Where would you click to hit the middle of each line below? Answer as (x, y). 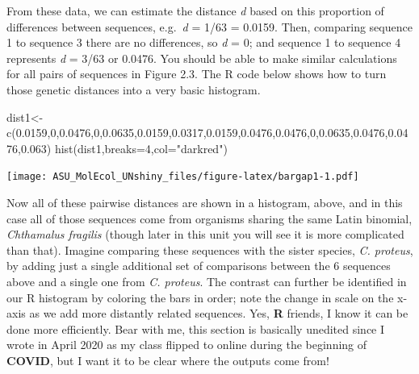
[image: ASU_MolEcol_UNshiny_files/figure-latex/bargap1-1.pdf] (183, 177)
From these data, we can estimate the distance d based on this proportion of (195, 10)
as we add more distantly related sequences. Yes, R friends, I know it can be (219, 313)
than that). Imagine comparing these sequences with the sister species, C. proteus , (210, 249)
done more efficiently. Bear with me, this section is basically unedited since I (196, 328)
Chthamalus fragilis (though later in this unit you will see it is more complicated (205, 234)
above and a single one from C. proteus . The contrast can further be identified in (207, 281)
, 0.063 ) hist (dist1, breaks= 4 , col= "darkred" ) (123, 148)
